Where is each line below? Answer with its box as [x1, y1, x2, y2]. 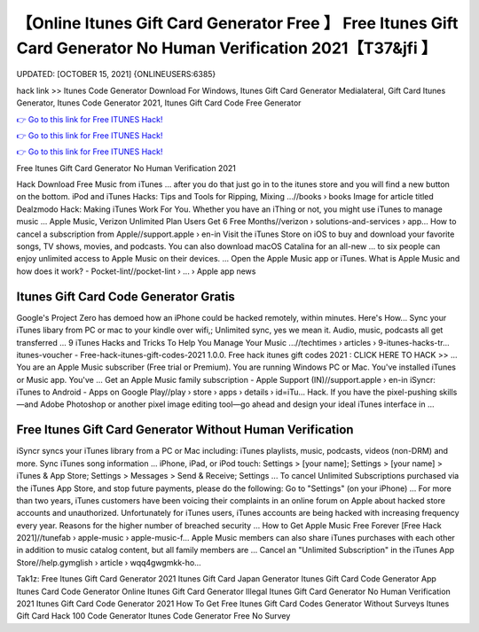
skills [438, 386, 458, 398]
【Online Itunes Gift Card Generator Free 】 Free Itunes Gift [16, 13, 459, 33]
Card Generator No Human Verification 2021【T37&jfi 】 [16, 38, 437, 58]
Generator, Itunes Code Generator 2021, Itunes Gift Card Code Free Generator [16, 98, 302, 108]
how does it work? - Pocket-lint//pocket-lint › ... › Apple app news [16, 266, 256, 277]
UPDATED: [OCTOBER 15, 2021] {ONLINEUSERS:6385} [16, 69, 216, 80]
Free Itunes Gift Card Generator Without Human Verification [16, 422, 354, 438]
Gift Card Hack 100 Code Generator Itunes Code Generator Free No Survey [16, 611, 291, 621]
